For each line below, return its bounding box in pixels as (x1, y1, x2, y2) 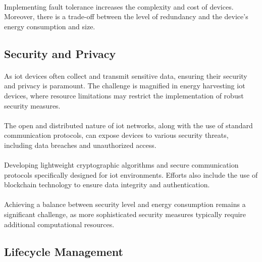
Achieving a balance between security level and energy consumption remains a (4, 199, 246, 209)
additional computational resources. (4, 219, 115, 229)
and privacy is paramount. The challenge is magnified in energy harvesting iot (4, 80, 245, 91)
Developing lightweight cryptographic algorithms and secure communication (4, 160, 239, 170)
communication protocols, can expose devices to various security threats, (4, 130, 229, 140)
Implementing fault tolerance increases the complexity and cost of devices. (4, 1, 234, 12)
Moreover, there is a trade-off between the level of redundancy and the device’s (4, 11, 248, 22)
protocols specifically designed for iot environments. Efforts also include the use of (4, 169, 258, 180)
